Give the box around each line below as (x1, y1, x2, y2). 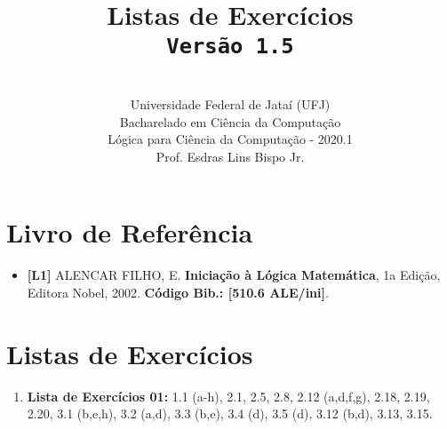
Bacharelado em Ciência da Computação (119, 112, 341, 131)
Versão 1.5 (166, 34, 294, 60)
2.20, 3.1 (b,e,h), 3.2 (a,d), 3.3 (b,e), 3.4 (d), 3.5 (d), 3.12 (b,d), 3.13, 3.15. (27, 404, 433, 423)
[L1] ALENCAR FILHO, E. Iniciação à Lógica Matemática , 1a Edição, (27, 266, 441, 284)
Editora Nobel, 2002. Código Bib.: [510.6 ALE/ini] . (27, 282, 329, 301)
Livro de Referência (6, 214, 253, 250)
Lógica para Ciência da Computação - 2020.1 (108, 130, 353, 148)
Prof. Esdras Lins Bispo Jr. (156, 147, 305, 165)
